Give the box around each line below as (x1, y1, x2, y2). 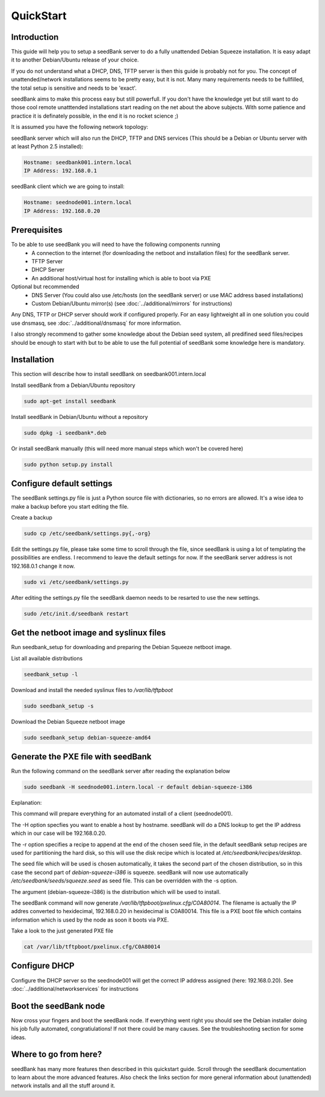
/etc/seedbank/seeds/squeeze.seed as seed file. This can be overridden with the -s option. (11, 877, 238, 884)
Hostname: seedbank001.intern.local (23, 159, 132, 166)
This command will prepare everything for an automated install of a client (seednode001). (11, 810, 233, 817)
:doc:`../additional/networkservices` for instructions (11, 985, 138, 992)
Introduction (11, 32, 59, 42)
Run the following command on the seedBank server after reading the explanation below (11, 767, 231, 775)
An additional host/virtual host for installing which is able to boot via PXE (31, 274, 211, 281)
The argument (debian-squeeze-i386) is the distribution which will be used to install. (11, 888, 221, 895)
